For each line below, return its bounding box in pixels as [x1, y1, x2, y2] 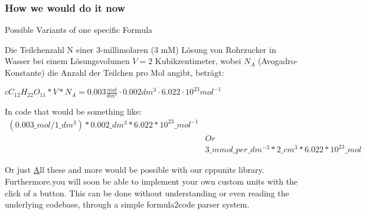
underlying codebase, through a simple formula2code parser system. [5, 198, 250, 210]
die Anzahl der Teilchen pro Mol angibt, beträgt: [47, 66, 224, 78]
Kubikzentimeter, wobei [155, 55, 241, 67]
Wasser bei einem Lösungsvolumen [5, 55, 130, 67]
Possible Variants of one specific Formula [5, 24, 153, 36]
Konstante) [5, 66, 45, 78]
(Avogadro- [258, 55, 298, 67]
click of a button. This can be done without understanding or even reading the [5, 186, 289, 199]
